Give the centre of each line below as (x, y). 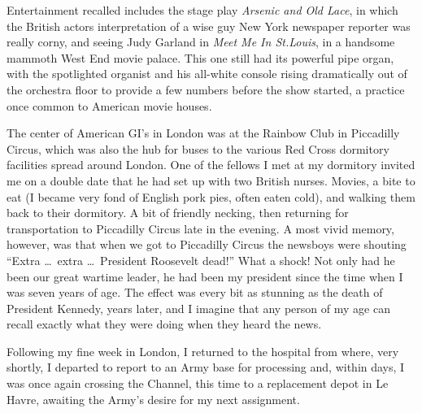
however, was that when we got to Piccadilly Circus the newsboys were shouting (207, 244)
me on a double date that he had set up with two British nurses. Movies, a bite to (211, 180)
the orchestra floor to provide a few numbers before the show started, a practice (206, 89)
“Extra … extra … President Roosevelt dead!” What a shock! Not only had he (201, 260)
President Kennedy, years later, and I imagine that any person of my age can (198, 308)
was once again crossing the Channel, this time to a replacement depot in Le (198, 383)
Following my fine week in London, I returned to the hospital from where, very (203, 351)
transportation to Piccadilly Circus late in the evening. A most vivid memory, (200, 228)
